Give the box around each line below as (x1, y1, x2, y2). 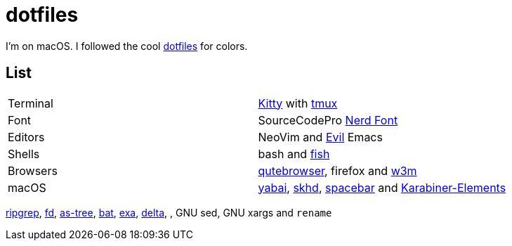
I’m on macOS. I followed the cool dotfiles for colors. (6, 39, 248, 52)
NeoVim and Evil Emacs (258, 129, 383, 144)
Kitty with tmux (258, 96, 338, 110)
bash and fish (258, 146, 330, 161)
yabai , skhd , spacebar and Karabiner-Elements (258, 180, 506, 195)
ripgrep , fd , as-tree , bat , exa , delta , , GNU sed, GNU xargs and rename (6, 206, 332, 219)
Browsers (8, 163, 58, 178)
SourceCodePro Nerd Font (258, 112, 398, 127)
